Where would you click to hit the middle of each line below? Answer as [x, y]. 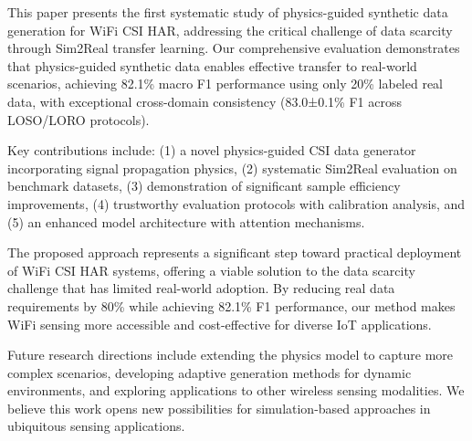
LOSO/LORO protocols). [79, 119]
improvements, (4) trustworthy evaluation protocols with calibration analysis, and [236, 203]
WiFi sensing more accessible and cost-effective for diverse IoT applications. [220, 324]
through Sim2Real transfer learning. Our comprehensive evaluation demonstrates [234, 48]
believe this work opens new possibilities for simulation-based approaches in [219, 408]
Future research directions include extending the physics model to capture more [231, 355]
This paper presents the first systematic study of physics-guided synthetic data [228, 12]
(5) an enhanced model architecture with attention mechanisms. [186, 221]
